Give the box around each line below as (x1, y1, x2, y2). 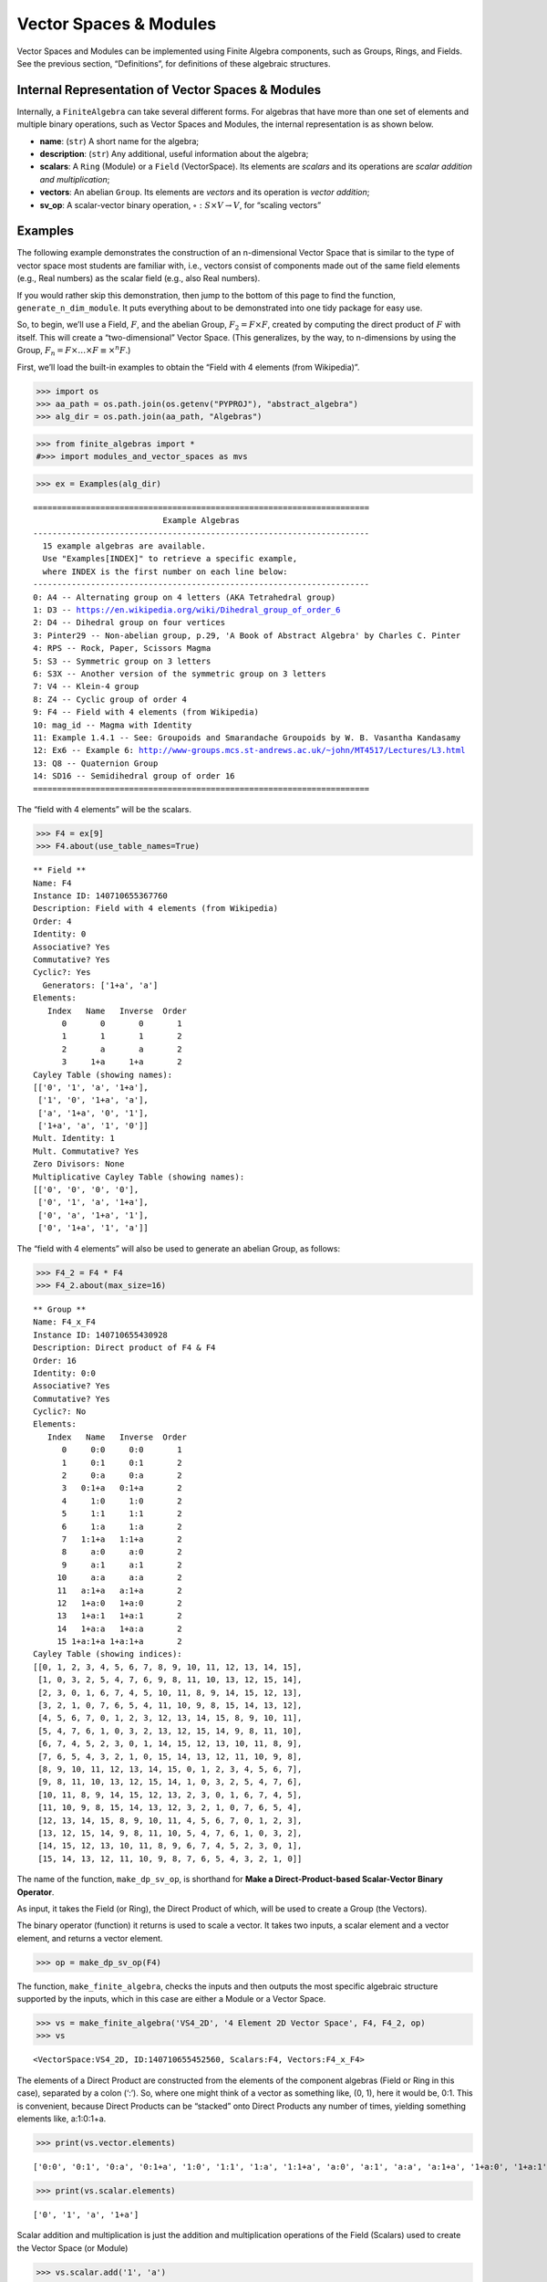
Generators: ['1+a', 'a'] (42, 979, 159, 990)
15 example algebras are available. (42, 541, 207, 551)
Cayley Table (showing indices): (33, 1649, 182, 1659)
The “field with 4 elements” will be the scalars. (16, 803, 191, 814)
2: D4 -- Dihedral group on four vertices (33, 617, 226, 628)
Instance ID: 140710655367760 (33, 891, 169, 901)
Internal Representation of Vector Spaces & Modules (16, 82, 322, 98)
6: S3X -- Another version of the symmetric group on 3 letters (33, 668, 327, 679)
